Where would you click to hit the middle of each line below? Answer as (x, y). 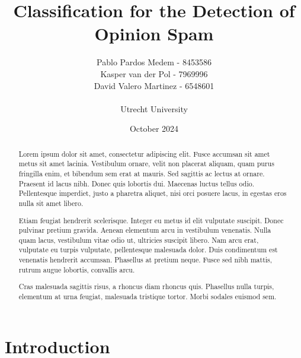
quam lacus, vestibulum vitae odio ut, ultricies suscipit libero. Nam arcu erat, (139, 240)
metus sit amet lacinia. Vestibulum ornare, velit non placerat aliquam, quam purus (146, 164)
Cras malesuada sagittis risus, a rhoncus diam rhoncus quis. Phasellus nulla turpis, (146, 286)
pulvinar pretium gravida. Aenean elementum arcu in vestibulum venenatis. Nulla (145, 230)
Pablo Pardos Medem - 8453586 (154, 62)
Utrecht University (154, 108)
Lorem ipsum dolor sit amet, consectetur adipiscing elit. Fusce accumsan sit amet (144, 153)
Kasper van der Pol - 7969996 (154, 73)
